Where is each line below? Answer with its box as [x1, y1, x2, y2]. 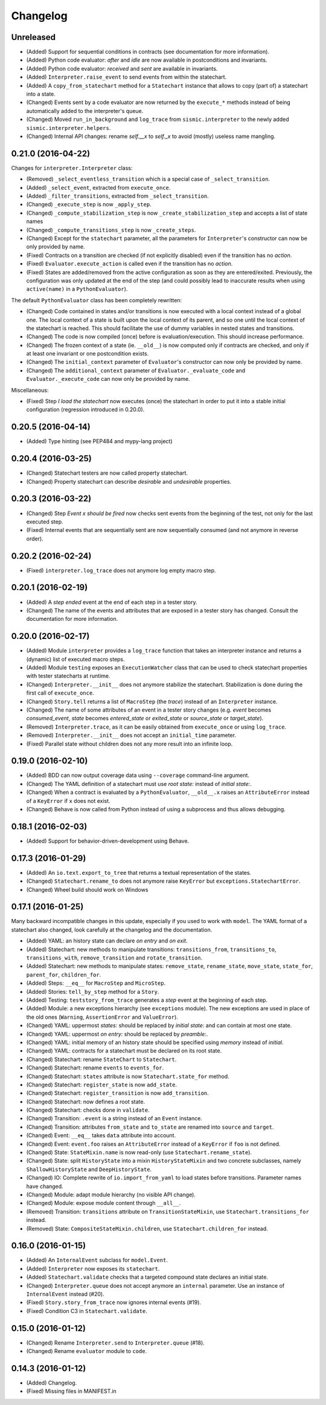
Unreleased [11, 32, 56, 42]
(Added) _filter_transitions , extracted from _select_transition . [26, 192, 209, 200]
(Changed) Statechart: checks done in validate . [26, 1106, 150, 1114]
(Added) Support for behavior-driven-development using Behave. [26, 837, 190, 845]
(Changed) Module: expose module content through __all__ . [26, 1199, 181, 1207]
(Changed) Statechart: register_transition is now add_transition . [26, 1089, 209, 1097]
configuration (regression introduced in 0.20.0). [26, 406, 145, 414]
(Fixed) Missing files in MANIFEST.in [26, 1387, 117, 1395]
